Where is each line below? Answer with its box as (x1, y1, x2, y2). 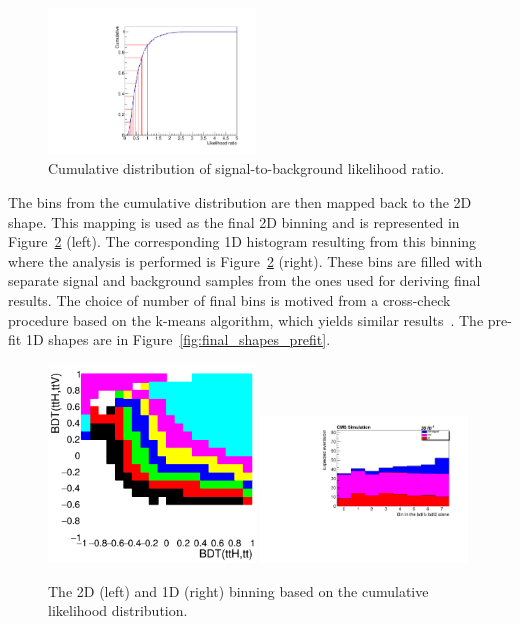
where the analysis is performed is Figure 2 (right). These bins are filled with (8, 250, 483, 271)
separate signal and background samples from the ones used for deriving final (8, 270, 481, 291)
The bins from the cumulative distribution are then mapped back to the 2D (8, 192, 472, 212)
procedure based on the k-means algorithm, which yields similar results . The (8, 309, 484, 330)
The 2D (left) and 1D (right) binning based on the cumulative (48, 580, 429, 601)
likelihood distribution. (48, 600, 188, 621)
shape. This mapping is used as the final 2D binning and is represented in (8, 211, 460, 232)
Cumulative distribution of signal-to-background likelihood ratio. (48, 158, 445, 179)
